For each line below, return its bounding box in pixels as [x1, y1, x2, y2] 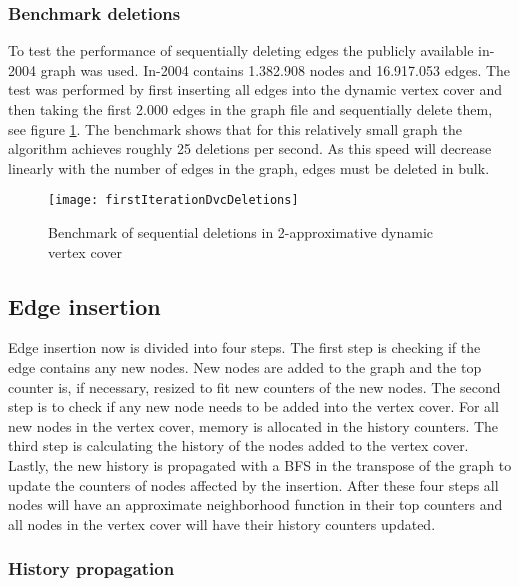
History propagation [8, 556, 175, 581]
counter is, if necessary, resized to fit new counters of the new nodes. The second [8, 376, 501, 397]
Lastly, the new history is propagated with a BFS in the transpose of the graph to [8, 454, 512, 475]
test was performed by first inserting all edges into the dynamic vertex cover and [8, 79, 503, 100]
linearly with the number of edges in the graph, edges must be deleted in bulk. [8, 157, 490, 178]
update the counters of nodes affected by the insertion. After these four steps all [8, 474, 499, 495]
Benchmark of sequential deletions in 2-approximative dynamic [48, 222, 434, 243]
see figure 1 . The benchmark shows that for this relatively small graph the [8, 118, 463, 139]
